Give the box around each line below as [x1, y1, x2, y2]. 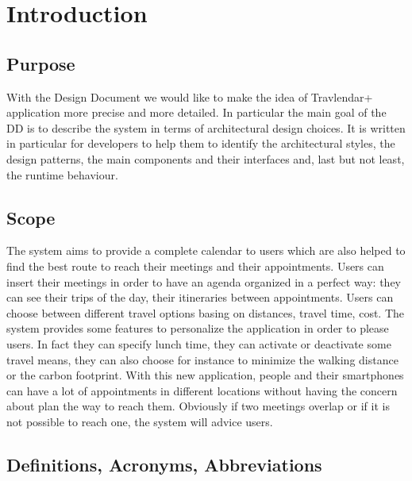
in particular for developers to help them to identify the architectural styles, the [6, 135, 395, 152]
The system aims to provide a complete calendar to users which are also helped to [6, 242, 406, 259]
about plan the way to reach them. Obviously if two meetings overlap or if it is [6, 398, 390, 414]
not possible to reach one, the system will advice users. [6, 413, 273, 429]
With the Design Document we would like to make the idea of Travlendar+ [6, 88, 373, 105]
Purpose [6, 51, 75, 75]
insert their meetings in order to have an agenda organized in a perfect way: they [6, 273, 401, 290]
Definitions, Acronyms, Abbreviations [6, 452, 322, 476]
